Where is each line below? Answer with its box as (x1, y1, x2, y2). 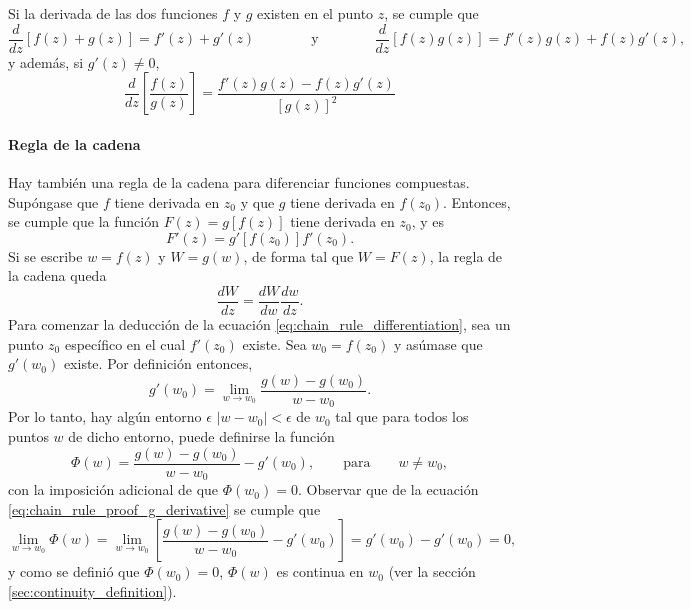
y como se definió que (8, 561, 140, 582)
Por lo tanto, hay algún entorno (8, 406, 202, 427)
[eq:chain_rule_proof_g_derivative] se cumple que (8, 498, 321, 519)
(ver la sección (388, 561, 476, 582)
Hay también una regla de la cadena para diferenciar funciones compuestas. (8, 172, 470, 193)
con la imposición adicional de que (8, 479, 219, 500)
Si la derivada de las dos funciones (8, 3, 218, 23)
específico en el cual (64, 333, 186, 354)
